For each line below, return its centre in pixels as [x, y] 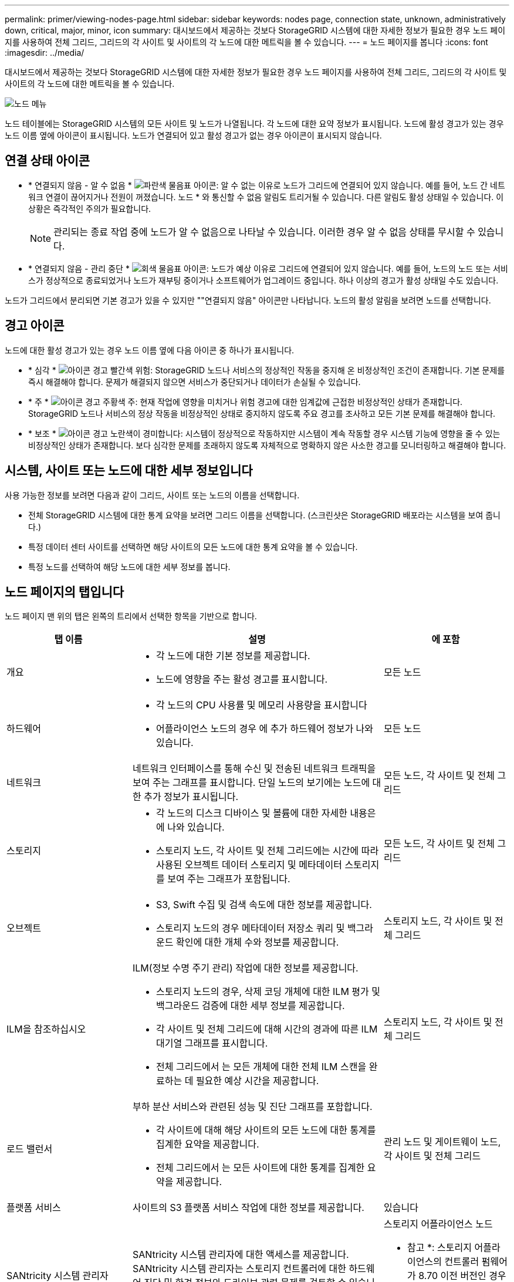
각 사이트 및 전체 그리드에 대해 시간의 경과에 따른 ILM [267, 1029]
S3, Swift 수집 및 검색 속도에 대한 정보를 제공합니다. [264, 905]
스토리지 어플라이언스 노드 [438, 1224]
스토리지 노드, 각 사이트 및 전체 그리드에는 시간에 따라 [268, 851]
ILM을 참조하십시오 [46, 1029]
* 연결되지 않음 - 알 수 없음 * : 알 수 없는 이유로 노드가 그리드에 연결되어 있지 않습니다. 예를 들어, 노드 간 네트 [267, 185]
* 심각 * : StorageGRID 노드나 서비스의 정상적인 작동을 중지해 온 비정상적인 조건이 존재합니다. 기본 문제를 [267, 370]
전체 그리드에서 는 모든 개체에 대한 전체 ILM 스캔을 [261, 1067]
